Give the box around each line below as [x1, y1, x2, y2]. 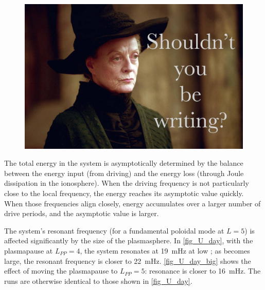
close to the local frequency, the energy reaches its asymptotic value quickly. [4, 187, 244, 198]
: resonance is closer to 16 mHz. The [145, 265, 261, 276]
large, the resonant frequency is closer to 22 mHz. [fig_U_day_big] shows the [4, 255, 251, 266]
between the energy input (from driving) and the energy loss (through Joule [4, 167, 244, 178]
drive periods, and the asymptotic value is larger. [4, 208, 159, 219]
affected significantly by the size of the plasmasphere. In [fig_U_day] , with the [4, 235, 253, 246]
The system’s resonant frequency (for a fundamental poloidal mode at [4, 225, 224, 236]
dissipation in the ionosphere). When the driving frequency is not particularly [4, 178, 249, 188]
